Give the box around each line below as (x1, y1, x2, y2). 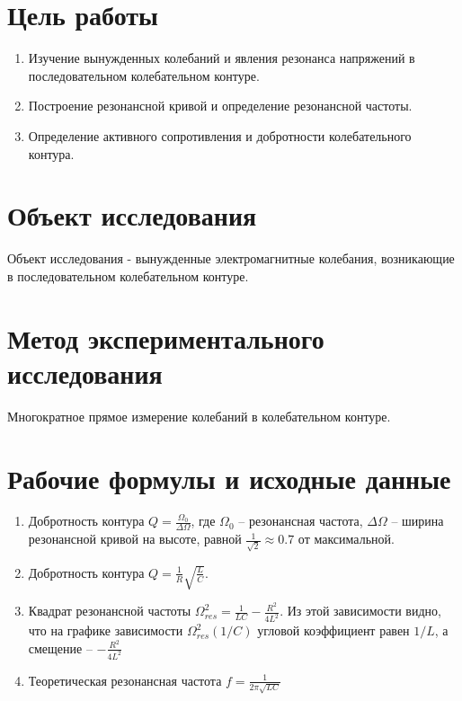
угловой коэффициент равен (257, 621, 410, 640)
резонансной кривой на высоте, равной (28, 529, 242, 548)
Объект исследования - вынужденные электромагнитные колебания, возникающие (7, 249, 455, 268)
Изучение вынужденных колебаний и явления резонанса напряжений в (28, 49, 415, 67)
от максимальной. (298, 529, 395, 548)
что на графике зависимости (28, 621, 183, 640)
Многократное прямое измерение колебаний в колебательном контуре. (7, 406, 391, 425)
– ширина (391, 511, 444, 530)
